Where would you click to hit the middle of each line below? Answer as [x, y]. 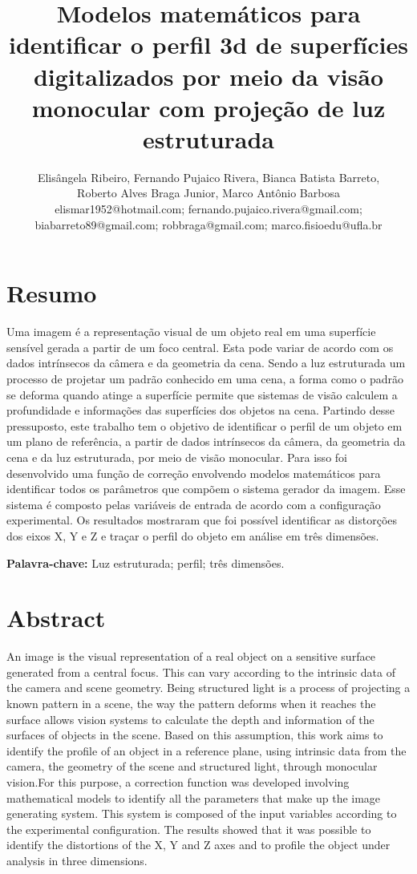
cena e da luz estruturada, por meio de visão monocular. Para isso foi [177, 457]
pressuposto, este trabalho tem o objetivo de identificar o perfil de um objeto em [204, 425]
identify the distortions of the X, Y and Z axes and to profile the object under [198, 845]
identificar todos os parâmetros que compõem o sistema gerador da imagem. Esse [206, 489]
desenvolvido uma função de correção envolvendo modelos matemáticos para [194, 473]
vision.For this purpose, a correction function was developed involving [178, 781]
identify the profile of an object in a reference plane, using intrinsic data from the [206, 750]
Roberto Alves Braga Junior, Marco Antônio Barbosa [208, 193]
